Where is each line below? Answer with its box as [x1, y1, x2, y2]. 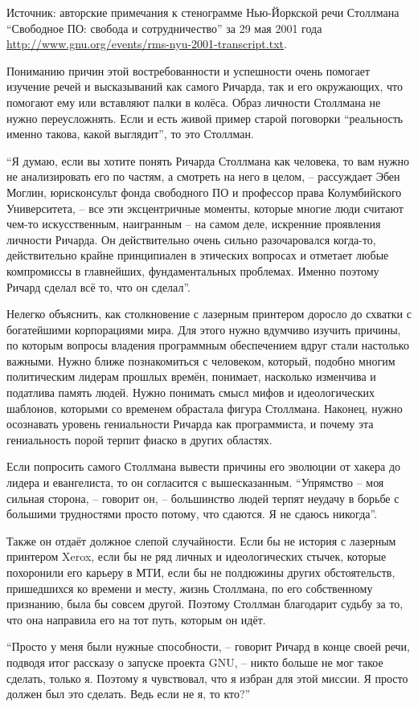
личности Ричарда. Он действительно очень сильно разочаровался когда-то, [6, 231, 376, 247]
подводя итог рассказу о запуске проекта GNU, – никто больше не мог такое [6, 653, 383, 670]
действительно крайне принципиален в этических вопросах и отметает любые [6, 247, 389, 264]
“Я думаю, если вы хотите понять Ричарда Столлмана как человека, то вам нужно [6, 152, 410, 169]
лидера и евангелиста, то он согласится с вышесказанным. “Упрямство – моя [6, 474, 384, 491]
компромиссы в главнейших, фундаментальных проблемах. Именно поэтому [6, 262, 379, 279]
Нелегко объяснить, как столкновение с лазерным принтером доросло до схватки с [6, 305, 412, 322]
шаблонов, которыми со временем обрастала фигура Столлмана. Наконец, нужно [6, 399, 403, 416]
